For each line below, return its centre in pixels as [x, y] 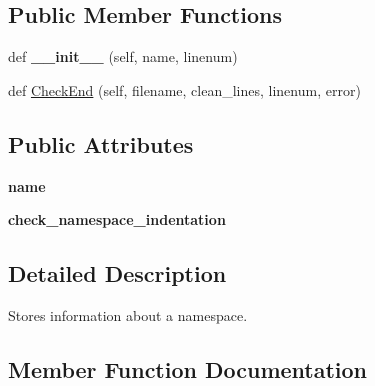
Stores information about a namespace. [128, 314]
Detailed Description [117, 273]
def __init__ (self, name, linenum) [123, 56]
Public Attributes [101, 143]
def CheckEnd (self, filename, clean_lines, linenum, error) [184, 89]
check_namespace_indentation [117, 219]
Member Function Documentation [188, 368]
